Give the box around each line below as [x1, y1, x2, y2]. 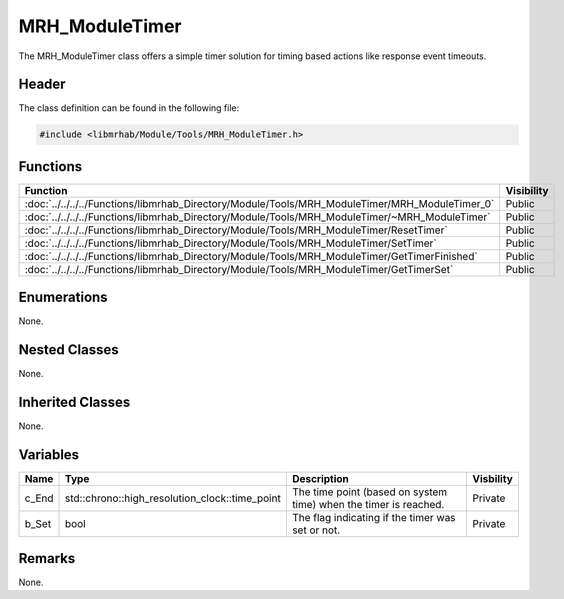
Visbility [472, 472, 514, 486]
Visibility [505, 183, 549, 197]
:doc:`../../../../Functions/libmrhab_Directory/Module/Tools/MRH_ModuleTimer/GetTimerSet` [24, 262, 454, 276]
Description [291, 472, 350, 486]
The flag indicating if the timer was [291, 511, 456, 525]
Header [18, 76, 66, 93]
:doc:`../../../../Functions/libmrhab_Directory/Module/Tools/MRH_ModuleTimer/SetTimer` [24, 236, 437, 250]
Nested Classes [18, 341, 119, 359]
